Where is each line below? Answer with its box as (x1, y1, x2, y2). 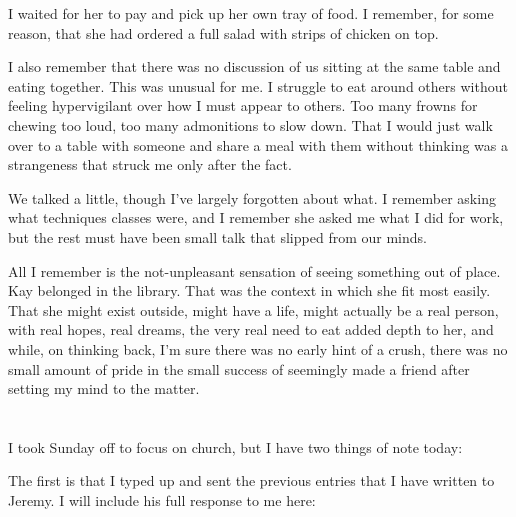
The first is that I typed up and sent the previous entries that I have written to (8, 470, 495, 491)
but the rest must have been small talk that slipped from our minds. (8, 226, 427, 247)
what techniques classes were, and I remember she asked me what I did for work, (8, 207, 504, 228)
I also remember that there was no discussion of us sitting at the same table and (8, 56, 501, 77)
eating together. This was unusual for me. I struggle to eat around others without (8, 75, 508, 96)
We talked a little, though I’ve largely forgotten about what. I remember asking (8, 187, 496, 208)
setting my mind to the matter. (8, 378, 200, 399)
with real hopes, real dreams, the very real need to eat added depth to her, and (8, 319, 494, 340)
